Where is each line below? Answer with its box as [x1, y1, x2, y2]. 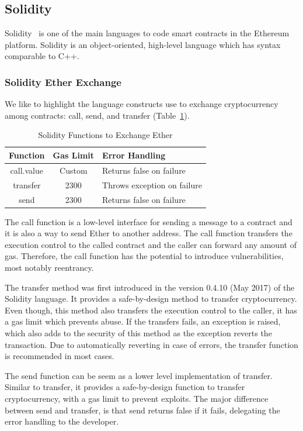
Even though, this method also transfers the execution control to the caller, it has [5, 304, 297, 316]
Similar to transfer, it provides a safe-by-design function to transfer [5, 381, 245, 393]
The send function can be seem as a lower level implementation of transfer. [5, 369, 273, 381]
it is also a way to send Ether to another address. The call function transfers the [5, 227, 292, 239]
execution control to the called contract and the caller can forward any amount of [5, 238, 297, 250]
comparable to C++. [5, 50, 79, 62]
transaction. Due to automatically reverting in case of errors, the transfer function [5, 338, 298, 350]
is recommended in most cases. [5, 350, 114, 362]
